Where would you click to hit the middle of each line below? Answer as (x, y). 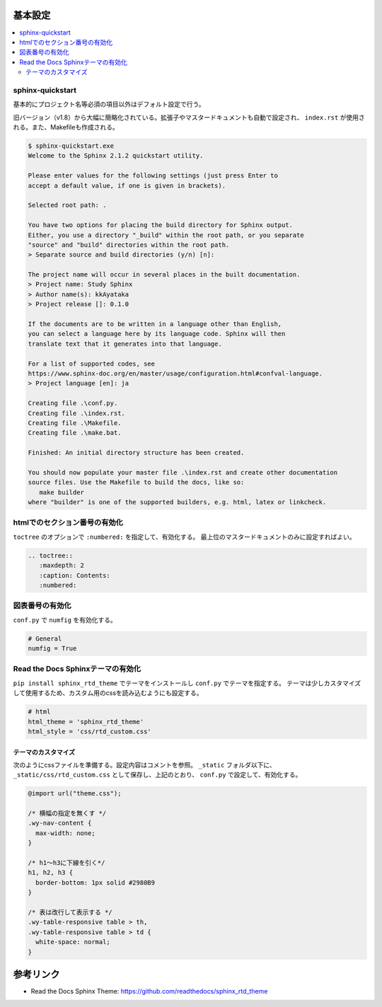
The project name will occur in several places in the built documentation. (164, 275)
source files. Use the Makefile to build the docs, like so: (136, 482)
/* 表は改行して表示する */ (70, 912)
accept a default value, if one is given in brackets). (127, 185)
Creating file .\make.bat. (75, 433)
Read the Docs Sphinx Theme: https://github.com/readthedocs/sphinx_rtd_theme (149, 991)
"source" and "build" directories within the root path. (129, 245)
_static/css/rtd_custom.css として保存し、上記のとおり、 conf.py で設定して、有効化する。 (157, 775)
